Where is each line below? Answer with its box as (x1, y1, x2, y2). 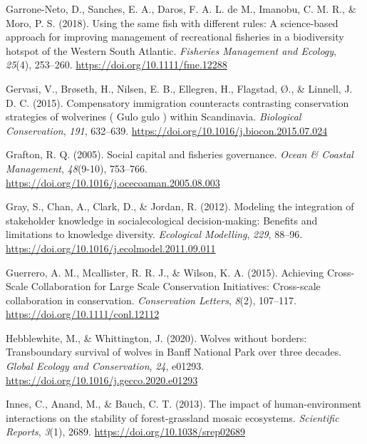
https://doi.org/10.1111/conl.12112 (6, 306, 160, 321)
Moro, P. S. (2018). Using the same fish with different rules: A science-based (6, 15, 338, 30)
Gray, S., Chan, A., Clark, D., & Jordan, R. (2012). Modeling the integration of (6, 199, 354, 214)
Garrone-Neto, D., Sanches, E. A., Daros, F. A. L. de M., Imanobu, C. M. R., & (6, 1, 356, 16)
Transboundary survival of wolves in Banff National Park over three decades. (6, 344, 342, 359)
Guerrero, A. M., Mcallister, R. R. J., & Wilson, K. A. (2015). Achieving (6, 264, 324, 279)
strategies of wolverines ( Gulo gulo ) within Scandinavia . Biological (6, 109, 301, 124)
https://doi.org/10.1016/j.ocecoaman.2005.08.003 (6, 175, 220, 190)
